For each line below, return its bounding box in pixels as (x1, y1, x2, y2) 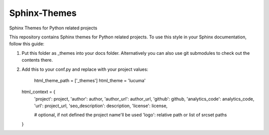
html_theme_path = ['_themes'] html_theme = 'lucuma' (34, 77, 146, 83)
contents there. (21, 57, 53, 63)
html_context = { (21, 89, 56, 95)
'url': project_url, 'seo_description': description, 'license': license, (34, 103, 168, 109)
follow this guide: (9, 41, 45, 47)
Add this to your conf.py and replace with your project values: (21, 66, 148, 72)
